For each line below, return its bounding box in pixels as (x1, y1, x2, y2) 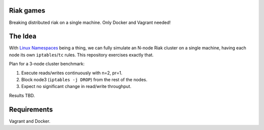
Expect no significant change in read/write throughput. (21, 84, 132, 89)
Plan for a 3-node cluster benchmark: (9, 61, 85, 67)
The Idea (9, 32, 37, 41)
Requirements (9, 105, 53, 113)
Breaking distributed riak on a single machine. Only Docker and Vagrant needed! (9, 20, 171, 25)
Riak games (9, 6, 45, 15)
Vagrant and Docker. (9, 118, 51, 124)
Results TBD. (9, 92, 35, 98)
